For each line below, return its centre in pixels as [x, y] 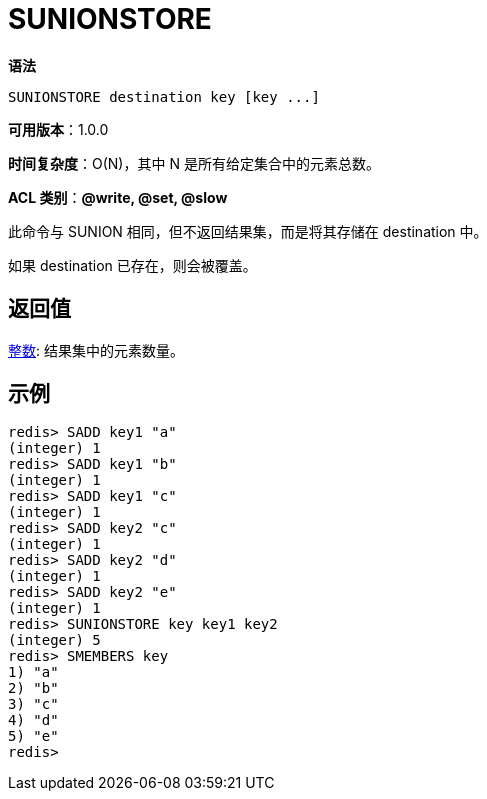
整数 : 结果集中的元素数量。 [96, 350]
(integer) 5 [54, 640]
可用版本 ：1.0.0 [58, 129]
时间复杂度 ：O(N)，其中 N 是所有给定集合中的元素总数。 [194, 163]
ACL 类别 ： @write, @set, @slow [118, 197]
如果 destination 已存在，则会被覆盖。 [132, 265]
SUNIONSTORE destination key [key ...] [164, 96]
